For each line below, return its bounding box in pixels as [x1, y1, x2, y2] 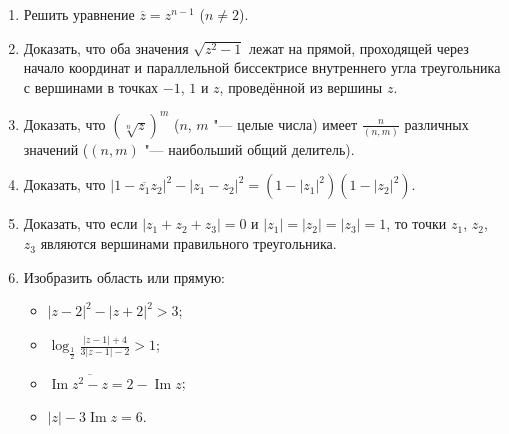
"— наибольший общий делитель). [144, 138, 355, 159]
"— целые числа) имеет [213, 113, 358, 134]
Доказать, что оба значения [23, 37, 189, 58]
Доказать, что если [23, 213, 138, 234]
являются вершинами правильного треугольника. [40, 233, 337, 254]
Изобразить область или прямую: [23, 266, 226, 287]
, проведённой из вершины [219, 76, 383, 97]
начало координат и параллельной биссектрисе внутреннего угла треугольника [23, 57, 501, 78]
